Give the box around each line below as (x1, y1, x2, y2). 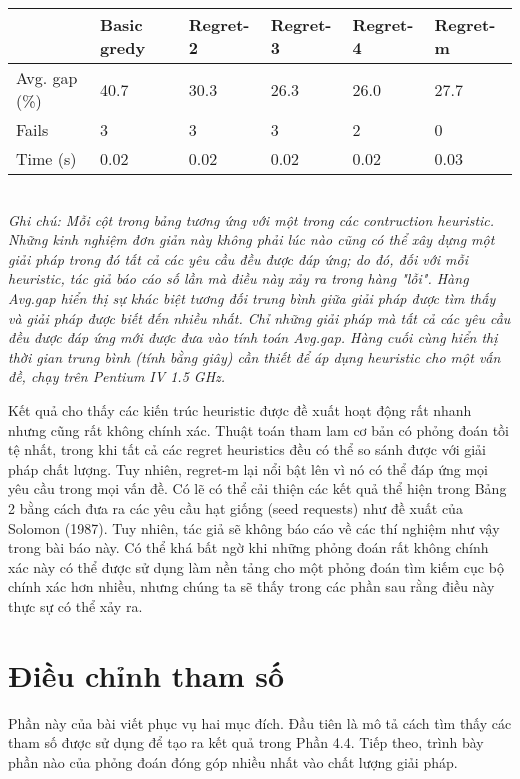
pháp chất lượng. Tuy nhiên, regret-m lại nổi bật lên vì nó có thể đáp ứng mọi (8, 458, 489, 479)
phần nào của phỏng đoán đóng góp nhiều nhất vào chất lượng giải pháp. (8, 751, 458, 772)
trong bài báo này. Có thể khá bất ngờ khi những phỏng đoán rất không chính (8, 537, 489, 558)
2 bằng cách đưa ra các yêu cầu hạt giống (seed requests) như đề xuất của (8, 497, 463, 518)
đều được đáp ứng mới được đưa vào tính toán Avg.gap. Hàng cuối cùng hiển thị (8, 327, 498, 348)
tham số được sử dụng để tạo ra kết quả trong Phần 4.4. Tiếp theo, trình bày (8, 732, 484, 753)
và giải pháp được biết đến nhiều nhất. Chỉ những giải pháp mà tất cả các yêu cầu (8, 307, 511, 328)
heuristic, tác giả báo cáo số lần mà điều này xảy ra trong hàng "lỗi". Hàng (8, 268, 469, 289)
